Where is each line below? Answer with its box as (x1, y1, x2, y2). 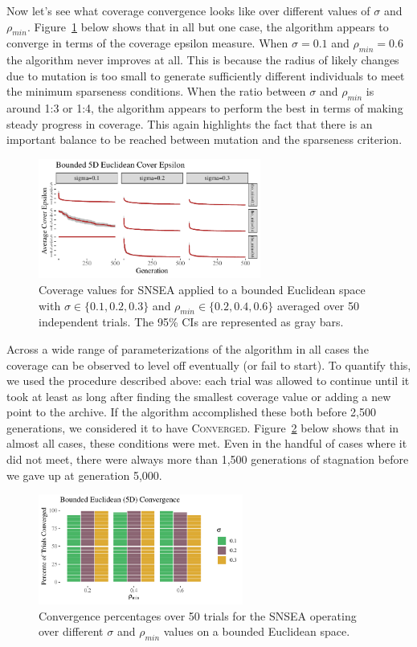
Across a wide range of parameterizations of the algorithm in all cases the (6, 340, 369, 357)
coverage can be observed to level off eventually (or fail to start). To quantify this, (6, 356, 411, 373)
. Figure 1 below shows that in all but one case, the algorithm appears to (27, 18, 389, 35)
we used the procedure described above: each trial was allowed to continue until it (6, 372, 410, 389)
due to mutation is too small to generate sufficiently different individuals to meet (6, 67, 405, 84)
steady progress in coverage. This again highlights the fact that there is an (6, 115, 373, 132)
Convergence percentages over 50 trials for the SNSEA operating (39, 607, 357, 624)
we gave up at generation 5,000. (6, 466, 162, 483)
